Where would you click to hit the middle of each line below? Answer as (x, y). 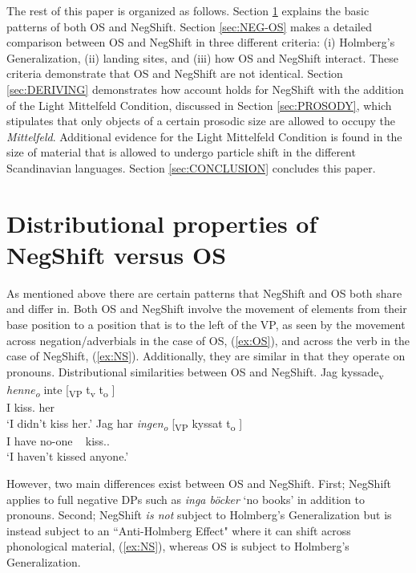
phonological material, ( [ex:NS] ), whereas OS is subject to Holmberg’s (178, 546)
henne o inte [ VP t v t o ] (61, 390)
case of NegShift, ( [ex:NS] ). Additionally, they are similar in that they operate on (206, 356)
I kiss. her (31, 407)
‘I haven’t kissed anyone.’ (68, 456)
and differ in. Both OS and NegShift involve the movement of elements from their (207, 309)
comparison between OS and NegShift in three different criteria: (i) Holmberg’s (201, 42)
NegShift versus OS (117, 254)
